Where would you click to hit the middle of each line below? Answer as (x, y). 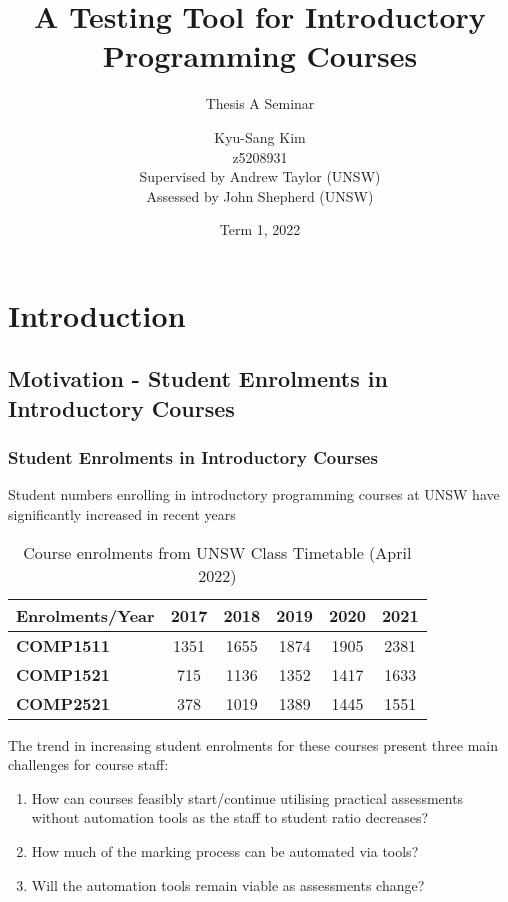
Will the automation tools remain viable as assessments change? (228, 884)
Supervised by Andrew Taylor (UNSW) (260, 176)
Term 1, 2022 (260, 229)
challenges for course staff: (88, 764)
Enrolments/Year (85, 615)
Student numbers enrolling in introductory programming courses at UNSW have (254, 494)
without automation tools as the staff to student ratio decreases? (230, 817)
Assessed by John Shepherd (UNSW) (260, 195)
